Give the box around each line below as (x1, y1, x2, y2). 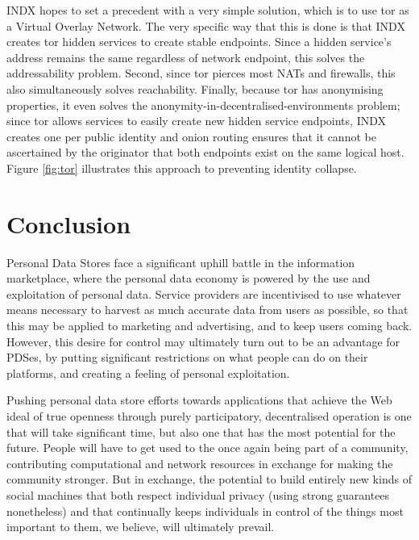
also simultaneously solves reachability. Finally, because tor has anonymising (6, 80, 384, 97)
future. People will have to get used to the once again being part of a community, (6, 439, 409, 456)
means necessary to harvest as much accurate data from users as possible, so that (6, 301, 409, 318)
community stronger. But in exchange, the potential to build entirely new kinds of (6, 471, 412, 488)
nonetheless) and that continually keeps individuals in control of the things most (6, 502, 404, 519)
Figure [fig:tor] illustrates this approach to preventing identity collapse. (6, 159, 357, 176)
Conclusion (6, 207, 131, 240)
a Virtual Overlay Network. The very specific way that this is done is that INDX (6, 17, 405, 34)
